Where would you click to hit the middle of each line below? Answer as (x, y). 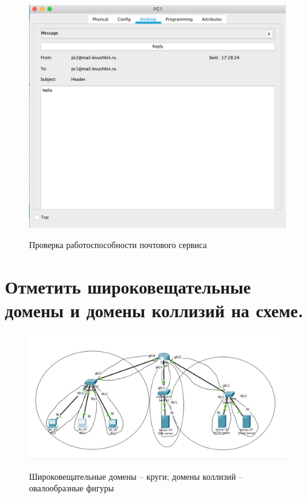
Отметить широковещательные (128, 287)
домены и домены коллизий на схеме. (154, 310)
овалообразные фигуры (72, 488)
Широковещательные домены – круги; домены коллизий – (136, 476)
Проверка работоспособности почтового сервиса (118, 245)
